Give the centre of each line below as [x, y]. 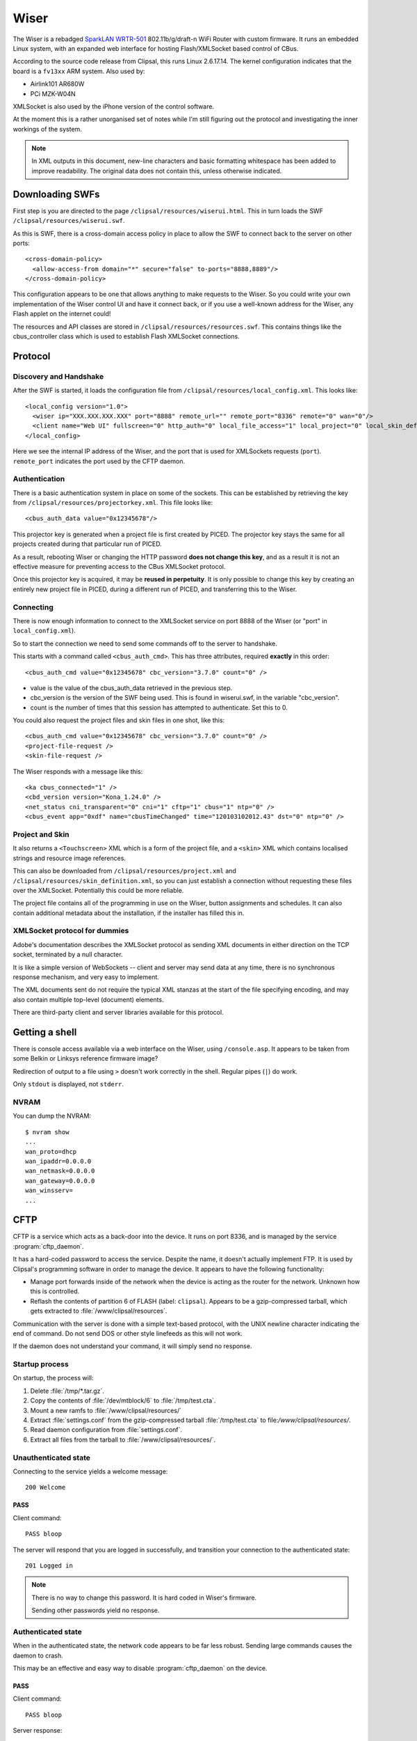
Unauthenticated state [51, 1458]
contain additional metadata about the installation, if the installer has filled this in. [129, 913]
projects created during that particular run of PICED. [88, 544]
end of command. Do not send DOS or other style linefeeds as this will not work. [128, 1333]
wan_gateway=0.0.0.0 [60, 1181]
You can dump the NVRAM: [52, 1116]
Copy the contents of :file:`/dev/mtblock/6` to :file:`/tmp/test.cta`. [123, 1400]
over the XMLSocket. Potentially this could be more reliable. [98, 890]
